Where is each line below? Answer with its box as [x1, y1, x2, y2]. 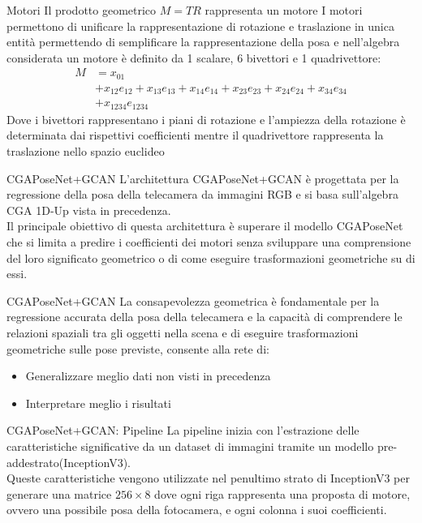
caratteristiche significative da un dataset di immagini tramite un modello [6, 437, 374, 454]
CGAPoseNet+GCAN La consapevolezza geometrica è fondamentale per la [6, 292, 380, 309]
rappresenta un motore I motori [205, 2, 363, 18]
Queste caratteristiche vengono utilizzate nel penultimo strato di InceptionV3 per [6, 469, 410, 487]
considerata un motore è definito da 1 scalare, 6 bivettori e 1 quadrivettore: [6, 49, 381, 66]
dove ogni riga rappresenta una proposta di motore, [154, 485, 411, 502]
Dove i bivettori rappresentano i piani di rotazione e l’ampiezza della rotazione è [6, 110, 406, 127]
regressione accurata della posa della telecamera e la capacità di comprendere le [6, 308, 403, 325]
